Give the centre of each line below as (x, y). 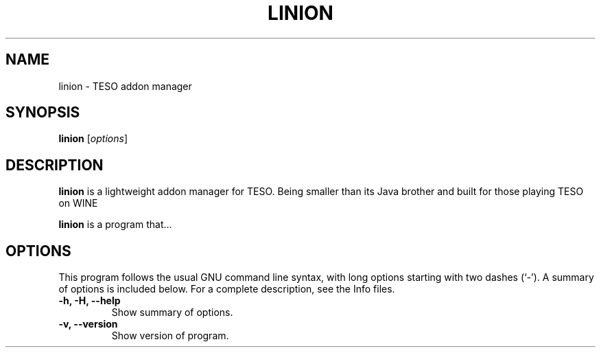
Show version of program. (170, 336)
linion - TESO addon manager (125, 86)
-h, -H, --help (90, 301)
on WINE (78, 203)
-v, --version (88, 324)
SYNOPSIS (43, 113)
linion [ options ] (93, 139)
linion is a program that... (115, 225)
